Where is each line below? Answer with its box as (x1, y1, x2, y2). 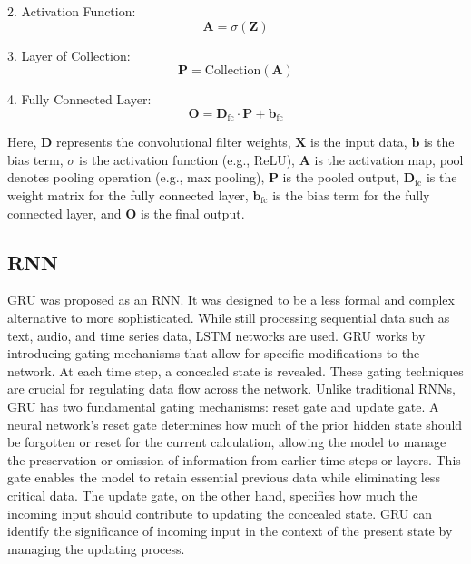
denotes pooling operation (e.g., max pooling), (7, 168, 265, 187)
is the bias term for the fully (272, 186, 430, 205)
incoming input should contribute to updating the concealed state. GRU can (7, 503, 432, 522)
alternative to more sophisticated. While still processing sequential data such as (7, 308, 450, 326)
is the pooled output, (282, 168, 400, 187)
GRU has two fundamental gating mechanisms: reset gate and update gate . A (7, 396, 439, 415)
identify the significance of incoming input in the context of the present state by (7, 521, 453, 540)
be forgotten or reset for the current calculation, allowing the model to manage (7, 433, 446, 452)
